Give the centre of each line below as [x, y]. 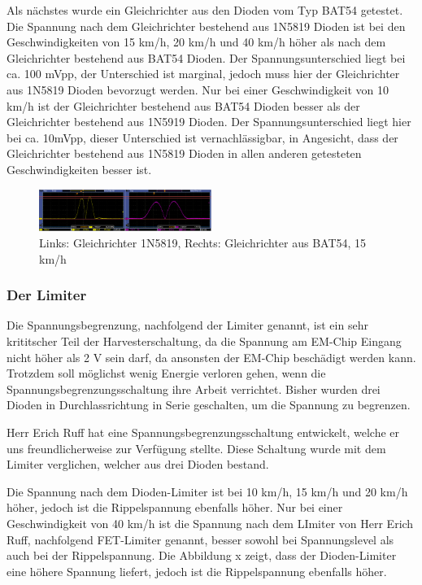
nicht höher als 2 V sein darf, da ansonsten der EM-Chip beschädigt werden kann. [211, 357]
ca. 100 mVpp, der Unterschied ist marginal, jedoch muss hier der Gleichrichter [203, 74]
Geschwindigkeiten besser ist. [79, 169]
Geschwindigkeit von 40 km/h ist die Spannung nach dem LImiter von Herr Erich [210, 523]
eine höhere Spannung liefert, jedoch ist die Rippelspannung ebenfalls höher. [197, 571]
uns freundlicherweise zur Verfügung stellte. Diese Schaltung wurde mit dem [196, 448]
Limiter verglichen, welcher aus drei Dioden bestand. [138, 464]
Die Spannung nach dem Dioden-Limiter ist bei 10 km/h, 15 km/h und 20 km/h [207, 491]
